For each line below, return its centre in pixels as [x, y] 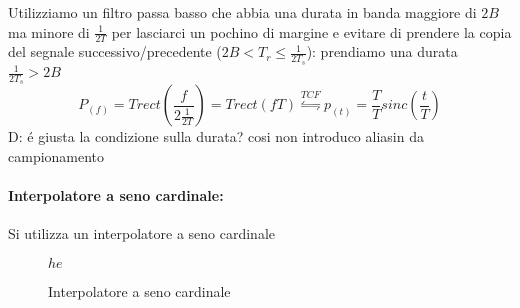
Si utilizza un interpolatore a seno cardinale [141, 233]
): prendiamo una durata [382, 51]
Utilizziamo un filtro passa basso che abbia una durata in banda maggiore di [242, 12]
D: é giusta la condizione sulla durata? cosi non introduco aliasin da [216, 136]
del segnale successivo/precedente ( [115, 51]
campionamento [56, 156]
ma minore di [49, 31]
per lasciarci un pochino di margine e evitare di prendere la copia [311, 31]
